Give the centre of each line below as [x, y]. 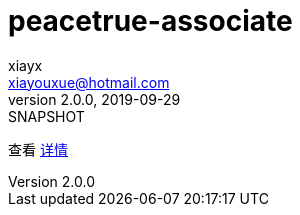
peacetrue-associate [150, 21]
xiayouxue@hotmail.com [89, 82]
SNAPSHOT [46, 116]
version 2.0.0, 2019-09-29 [94, 99]
